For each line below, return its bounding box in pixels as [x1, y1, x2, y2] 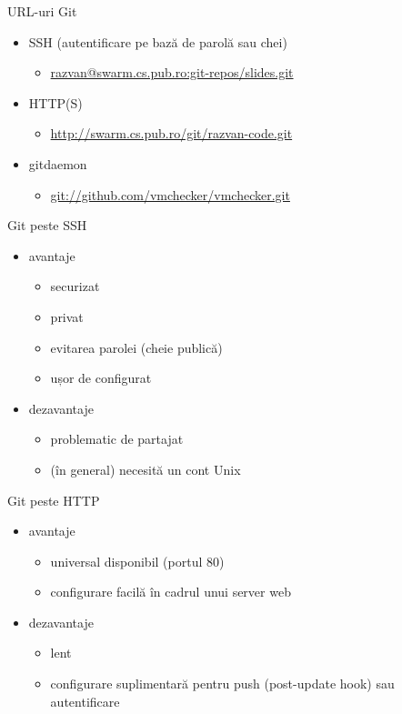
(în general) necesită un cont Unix [50, 459, 241, 478]
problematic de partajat [50, 429, 184, 448]
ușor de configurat [50, 368, 152, 387]
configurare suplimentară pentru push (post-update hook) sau [50, 674, 395, 693]
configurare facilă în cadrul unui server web [50, 582, 291, 601]
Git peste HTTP [7, 490, 100, 509]
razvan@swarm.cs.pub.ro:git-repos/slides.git [50, 63, 294, 82]
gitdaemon [28, 154, 87, 173]
